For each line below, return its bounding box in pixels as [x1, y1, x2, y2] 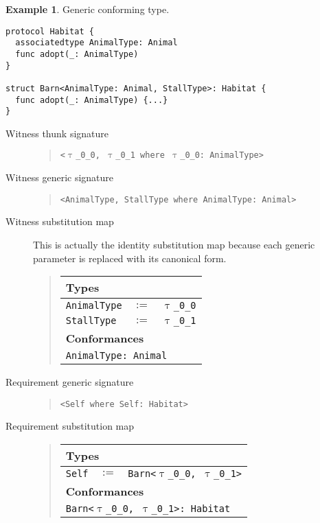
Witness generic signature [5, 170, 114, 185]
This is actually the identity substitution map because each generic [33, 237, 315, 251]
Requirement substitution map [5, 419, 135, 433]
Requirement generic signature [5, 375, 134, 389]
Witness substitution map [5, 214, 114, 229]
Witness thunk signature [5, 126, 109, 140]
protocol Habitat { [5, 26, 94, 36]
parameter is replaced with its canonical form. [33, 251, 227, 265]
